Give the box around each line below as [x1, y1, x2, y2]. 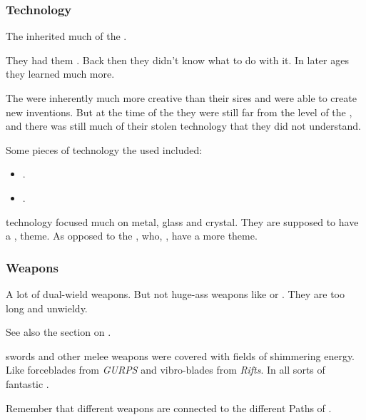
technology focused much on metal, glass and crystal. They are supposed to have [6, 214, 359, 229]
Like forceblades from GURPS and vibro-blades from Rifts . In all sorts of [6, 362, 325, 377]
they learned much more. [6, 66, 115, 81]
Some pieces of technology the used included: [6, 142, 203, 157]
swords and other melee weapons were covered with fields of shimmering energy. [6, 348, 355, 363]
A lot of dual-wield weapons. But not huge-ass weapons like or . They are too [6, 286, 345, 301]
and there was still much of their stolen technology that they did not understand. [6, 118, 361, 133]
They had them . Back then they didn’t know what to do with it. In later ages [6, 52, 349, 67]
